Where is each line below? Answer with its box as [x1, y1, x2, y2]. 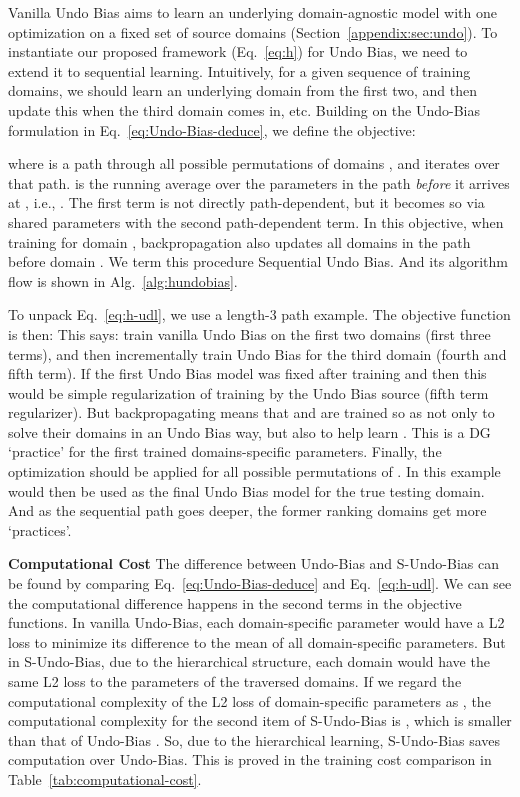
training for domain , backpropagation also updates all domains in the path [8, 231, 471, 252]
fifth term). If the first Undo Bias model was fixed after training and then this [8, 363, 487, 384]
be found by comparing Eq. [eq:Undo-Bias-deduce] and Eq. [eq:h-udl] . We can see [8, 573, 512, 594]
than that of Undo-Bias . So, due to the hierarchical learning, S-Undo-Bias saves [8, 729, 500, 750]
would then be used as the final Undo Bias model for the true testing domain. [8, 480, 485, 501]
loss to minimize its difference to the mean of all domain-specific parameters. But [8, 631, 506, 652]
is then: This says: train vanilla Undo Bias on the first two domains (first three [8, 323, 491, 344]
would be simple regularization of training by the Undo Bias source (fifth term [8, 382, 489, 403]
